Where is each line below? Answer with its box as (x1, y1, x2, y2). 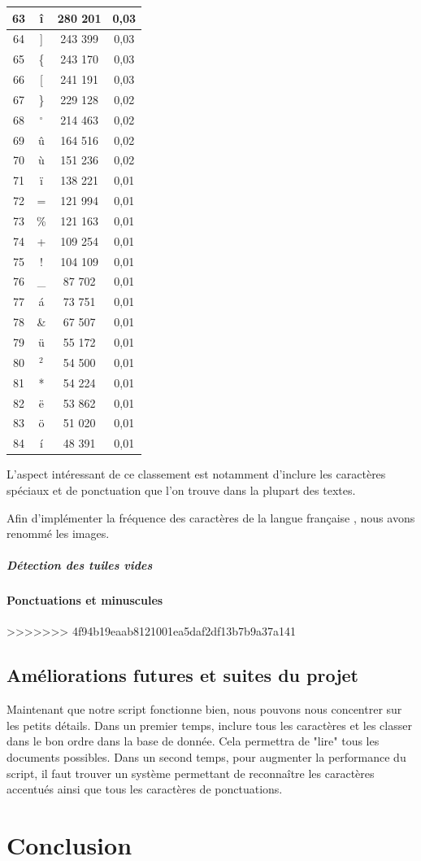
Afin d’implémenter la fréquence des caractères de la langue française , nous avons (7, 509, 415, 526)
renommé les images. (7, 525, 110, 542)
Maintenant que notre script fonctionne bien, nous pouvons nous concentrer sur (7, 701, 402, 718)
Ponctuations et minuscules (7, 592, 163, 609)
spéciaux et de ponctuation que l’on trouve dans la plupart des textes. (7, 481, 356, 498)
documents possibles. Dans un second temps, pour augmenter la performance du (7, 749, 406, 766)
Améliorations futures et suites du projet (7, 662, 358, 688)
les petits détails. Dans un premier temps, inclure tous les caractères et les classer (7, 716, 412, 733)
